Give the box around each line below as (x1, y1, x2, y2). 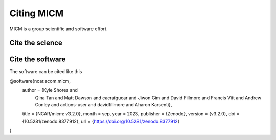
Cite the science (9, 39, 62, 48)
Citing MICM (9, 8, 64, 19)
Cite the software (9, 55, 66, 64)
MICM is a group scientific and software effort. (9, 26, 108, 32)
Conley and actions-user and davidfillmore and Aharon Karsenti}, (35, 102, 172, 108)
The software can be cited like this (9, 68, 82, 75)
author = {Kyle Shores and (22, 87, 78, 94)
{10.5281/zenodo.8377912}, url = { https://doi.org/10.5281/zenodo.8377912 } (22, 118, 180, 124)
